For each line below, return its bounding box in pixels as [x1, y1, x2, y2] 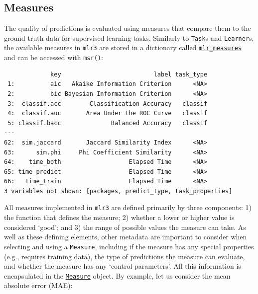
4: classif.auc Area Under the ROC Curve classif [7, 110, 208, 117]
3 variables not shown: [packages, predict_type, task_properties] [4, 187, 233, 195]
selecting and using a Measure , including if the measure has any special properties [4, 241, 254, 251]
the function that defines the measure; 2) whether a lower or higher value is [4, 212, 235, 222]
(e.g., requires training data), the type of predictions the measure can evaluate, [4, 251, 245, 261]
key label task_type [50, 71, 208, 78]
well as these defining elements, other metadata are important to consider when [4, 231, 247, 242]
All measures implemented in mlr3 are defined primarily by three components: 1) [4, 202, 252, 213]
